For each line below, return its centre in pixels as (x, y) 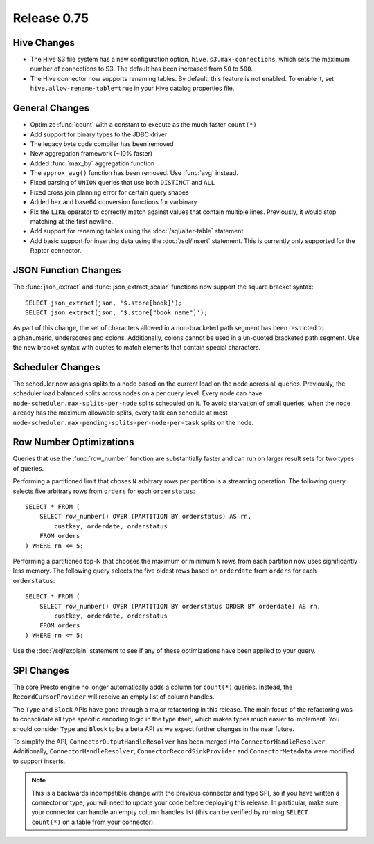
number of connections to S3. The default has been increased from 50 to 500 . (141, 69)
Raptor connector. (56, 251)
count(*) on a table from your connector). (93, 822)
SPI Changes (41, 671)
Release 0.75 (51, 18)
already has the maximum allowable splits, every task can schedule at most (120, 413)
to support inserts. (39, 761)
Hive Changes (44, 43)
